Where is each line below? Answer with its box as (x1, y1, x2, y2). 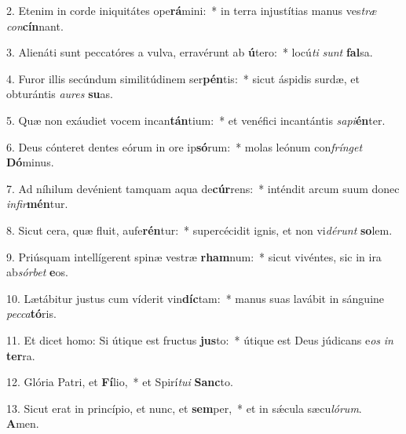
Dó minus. (6, 154, 54, 170)
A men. (6, 415, 39, 432)
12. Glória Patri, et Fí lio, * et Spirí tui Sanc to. (6, 374, 233, 390)
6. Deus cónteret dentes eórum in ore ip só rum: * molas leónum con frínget (6, 138, 363, 155)
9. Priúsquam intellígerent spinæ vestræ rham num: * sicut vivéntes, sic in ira (6, 248, 382, 264)
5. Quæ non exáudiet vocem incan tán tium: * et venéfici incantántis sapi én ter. (6, 111, 386, 128)
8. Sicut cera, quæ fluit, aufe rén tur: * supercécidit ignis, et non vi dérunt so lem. (6, 221, 393, 238)
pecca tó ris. (6, 305, 57, 322)
